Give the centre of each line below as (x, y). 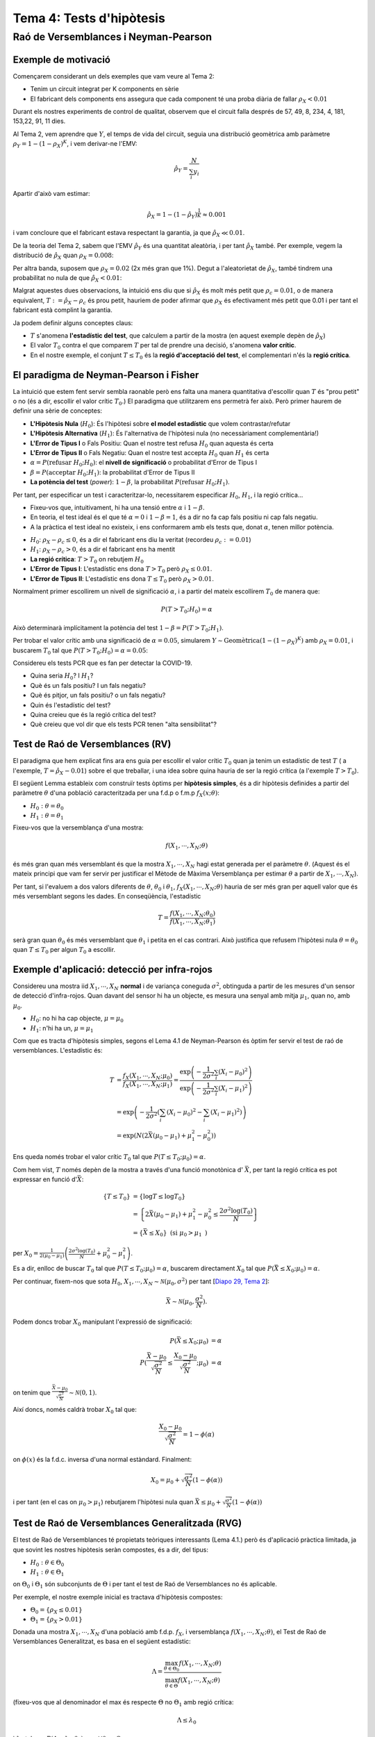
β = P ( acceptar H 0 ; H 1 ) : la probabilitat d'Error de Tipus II (112, 473)
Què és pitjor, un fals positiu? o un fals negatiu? (98, 695)
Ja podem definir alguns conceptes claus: (73, 322)
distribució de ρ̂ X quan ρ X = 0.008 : (63, 256)
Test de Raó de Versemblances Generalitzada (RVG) (127, 1523)
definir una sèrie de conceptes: (58, 411)
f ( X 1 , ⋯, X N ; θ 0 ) (192, 914)
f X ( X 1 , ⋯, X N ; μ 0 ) (148, 1076)
